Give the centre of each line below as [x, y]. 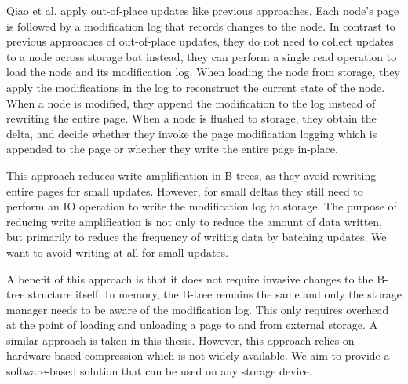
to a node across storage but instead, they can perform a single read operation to [202, 56]
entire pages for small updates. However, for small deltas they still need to [185, 190]
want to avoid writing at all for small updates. [117, 252]
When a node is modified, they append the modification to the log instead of [191, 102]
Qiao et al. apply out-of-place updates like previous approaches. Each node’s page [203, 10]
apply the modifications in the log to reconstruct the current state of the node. [196, 87]
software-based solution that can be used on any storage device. [159, 371]
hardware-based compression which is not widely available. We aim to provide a [198, 355]
